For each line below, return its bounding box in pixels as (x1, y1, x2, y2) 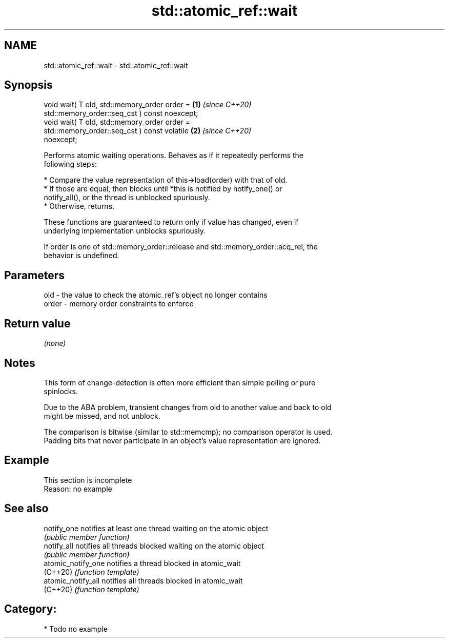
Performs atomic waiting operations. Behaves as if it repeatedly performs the (44, 151, 303, 160)
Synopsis (4, 79, 53, 92)
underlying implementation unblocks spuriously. (44, 226, 206, 236)
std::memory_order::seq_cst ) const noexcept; (44, 109, 198, 118)
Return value (4, 317, 71, 330)
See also (4, 502, 49, 515)
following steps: (44, 160, 97, 169)
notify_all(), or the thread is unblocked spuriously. (44, 193, 210, 202)
